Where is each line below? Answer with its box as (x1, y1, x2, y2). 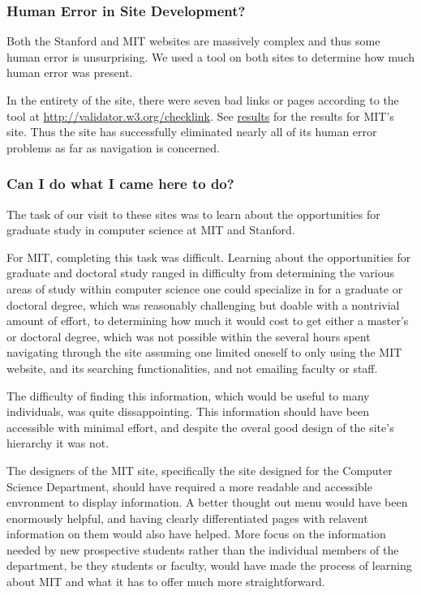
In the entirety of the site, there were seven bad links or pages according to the (6, 92, 399, 108)
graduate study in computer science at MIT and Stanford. (6, 221, 295, 238)
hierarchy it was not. (6, 434, 110, 452)
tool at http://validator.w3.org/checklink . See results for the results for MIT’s (6, 107, 394, 124)
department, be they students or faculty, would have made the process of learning (6, 557, 412, 574)
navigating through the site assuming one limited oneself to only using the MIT (6, 344, 402, 361)
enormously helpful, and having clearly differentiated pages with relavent (6, 509, 368, 526)
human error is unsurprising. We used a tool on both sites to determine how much (6, 48, 415, 65)
